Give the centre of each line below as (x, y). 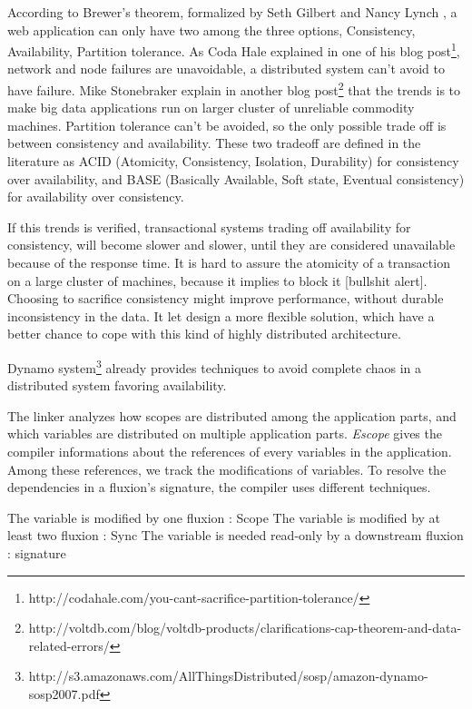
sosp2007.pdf (64, 693)
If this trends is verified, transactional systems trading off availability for (209, 226)
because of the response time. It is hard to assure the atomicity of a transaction (229, 263)
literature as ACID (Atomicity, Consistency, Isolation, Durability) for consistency (233, 161)
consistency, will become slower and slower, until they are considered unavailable (231, 245)
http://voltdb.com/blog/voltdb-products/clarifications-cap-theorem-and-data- (245, 628)
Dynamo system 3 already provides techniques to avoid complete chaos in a (215, 366)
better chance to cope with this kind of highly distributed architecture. (204, 334)
